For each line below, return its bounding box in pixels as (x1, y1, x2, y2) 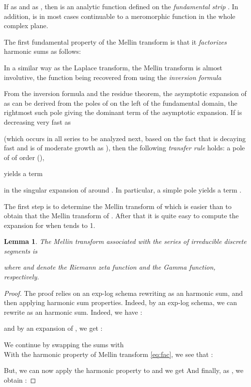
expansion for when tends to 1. (4, 220, 95, 230)
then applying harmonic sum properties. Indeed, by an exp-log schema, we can (4, 297, 237, 307)
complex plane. (4, 20, 48, 31)
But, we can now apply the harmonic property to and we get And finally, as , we (4, 365, 244, 375)
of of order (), (4, 152, 45, 162)
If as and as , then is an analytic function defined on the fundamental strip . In (4, 1, 238, 11)
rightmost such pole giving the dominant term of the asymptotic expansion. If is (4, 107, 242, 117)
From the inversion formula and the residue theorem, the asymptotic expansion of (4, 88, 247, 98)
